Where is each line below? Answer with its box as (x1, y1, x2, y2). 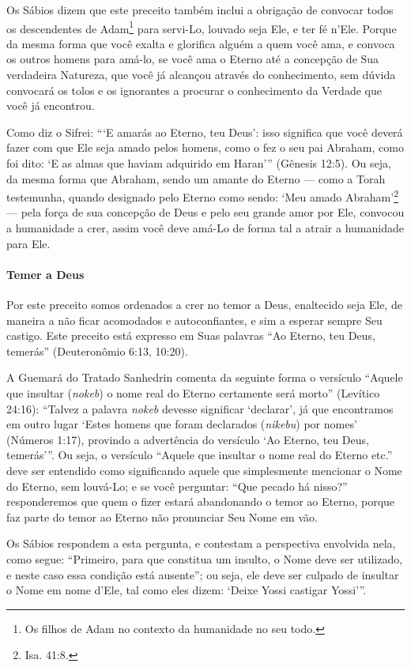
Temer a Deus (6, 266, 85, 282)
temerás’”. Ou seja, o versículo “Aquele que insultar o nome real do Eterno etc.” (6, 447, 393, 463)
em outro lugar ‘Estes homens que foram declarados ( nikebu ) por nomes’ (6, 416, 357, 432)
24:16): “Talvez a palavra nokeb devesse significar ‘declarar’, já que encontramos (6, 400, 394, 416)
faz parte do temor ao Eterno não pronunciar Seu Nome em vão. (6, 508, 318, 525)
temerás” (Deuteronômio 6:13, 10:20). (6, 342, 188, 359)
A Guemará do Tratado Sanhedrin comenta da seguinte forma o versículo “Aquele (6, 369, 403, 386)
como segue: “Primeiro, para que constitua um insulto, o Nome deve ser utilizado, (6, 550, 403, 567)
